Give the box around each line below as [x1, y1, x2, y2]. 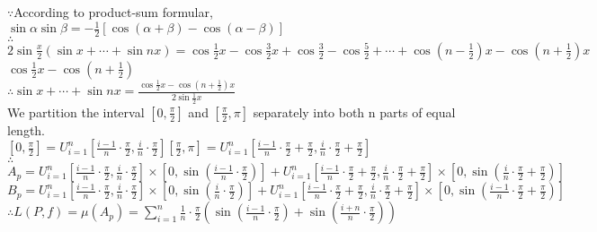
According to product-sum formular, [13, 3, 213, 21]
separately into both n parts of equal [253, 102, 456, 121]
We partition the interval [7, 102, 145, 121]
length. [7, 120, 46, 139]
